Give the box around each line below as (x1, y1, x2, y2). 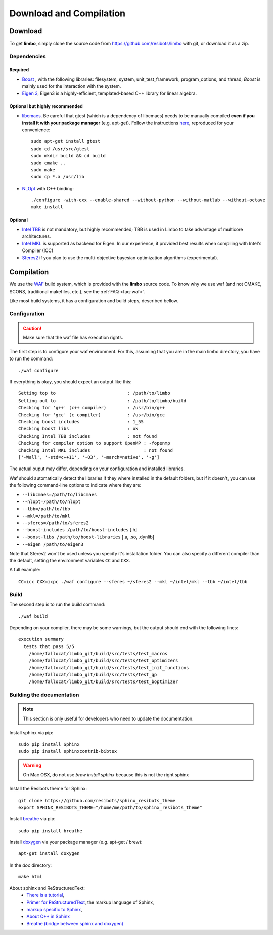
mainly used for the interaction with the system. (22, 83, 121, 89)
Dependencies (9, 53, 47, 60)
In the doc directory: (9, 862, 52, 868)
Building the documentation (9, 691, 79, 698)
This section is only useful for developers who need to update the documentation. (23, 715, 194, 722)
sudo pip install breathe (18, 828, 83, 834)
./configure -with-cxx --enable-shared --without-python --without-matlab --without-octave (31, 197, 265, 203)
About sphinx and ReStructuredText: (9, 885, 85, 891)
